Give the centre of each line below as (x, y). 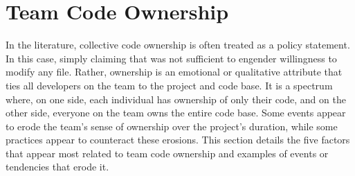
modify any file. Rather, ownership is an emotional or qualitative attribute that (174, 72)
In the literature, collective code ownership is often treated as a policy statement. (178, 45)
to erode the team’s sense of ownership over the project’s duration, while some (172, 126)
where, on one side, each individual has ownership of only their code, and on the (176, 99)
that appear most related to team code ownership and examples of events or (167, 153)
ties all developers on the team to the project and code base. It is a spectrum (169, 85)
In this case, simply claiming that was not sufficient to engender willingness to (171, 58)
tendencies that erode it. (57, 167)
